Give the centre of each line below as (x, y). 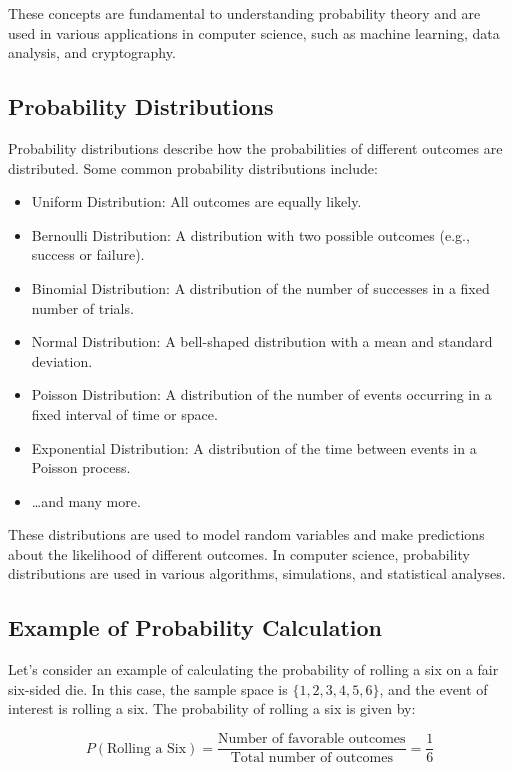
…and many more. (86, 500)
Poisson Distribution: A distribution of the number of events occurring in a (261, 394)
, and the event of (433, 688)
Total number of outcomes (311, 758)
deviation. (62, 360)
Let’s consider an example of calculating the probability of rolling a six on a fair (253, 669)
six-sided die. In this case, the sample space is (148, 688)
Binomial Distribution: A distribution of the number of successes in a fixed (260, 287)
